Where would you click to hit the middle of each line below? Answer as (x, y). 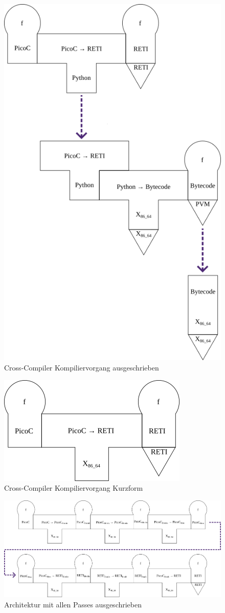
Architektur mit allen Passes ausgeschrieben (73, 604)
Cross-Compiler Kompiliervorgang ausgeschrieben (82, 367)
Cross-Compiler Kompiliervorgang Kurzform (74, 488)
